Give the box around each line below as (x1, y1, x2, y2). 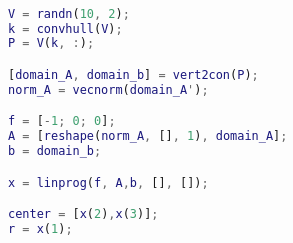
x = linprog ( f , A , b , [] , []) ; (8, 175, 209, 190)
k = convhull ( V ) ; (8, 21, 123, 36)
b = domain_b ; (8, 144, 102, 159)
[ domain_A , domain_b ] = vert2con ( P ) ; (8, 67, 259, 82)
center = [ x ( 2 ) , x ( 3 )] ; (8, 207, 159, 222)
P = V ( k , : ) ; (8, 36, 95, 51)
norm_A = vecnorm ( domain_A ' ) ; (8, 82, 209, 97)
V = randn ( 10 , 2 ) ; (8, 6, 130, 21)
